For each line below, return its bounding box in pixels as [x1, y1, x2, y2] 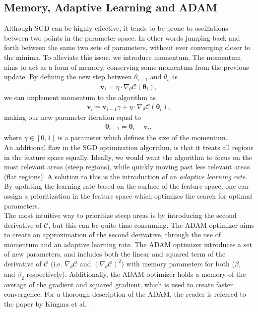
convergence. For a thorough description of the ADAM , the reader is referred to [4, 289, 246, 299]
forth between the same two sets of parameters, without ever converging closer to [4, 42, 251, 52]
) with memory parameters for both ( [121, 259, 235, 269]
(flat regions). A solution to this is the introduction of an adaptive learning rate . [4, 171, 248, 181]
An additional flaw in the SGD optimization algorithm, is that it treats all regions [4, 142, 254, 152]
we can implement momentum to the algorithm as [4, 92, 156, 102]
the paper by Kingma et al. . [4, 298, 91, 309]
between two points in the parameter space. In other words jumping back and [4, 32, 240, 43]
